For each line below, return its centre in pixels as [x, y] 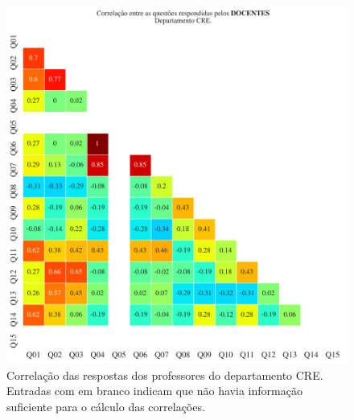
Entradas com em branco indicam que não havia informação [154, 391]
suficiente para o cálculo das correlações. [106, 406]
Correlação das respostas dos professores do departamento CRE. [165, 375]
